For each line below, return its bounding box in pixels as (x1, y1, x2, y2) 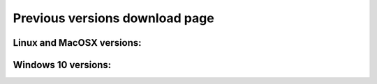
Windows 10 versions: (13, 59, 112, 71)
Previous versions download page (13, 10, 214, 26)
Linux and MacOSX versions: (13, 37, 142, 49)
